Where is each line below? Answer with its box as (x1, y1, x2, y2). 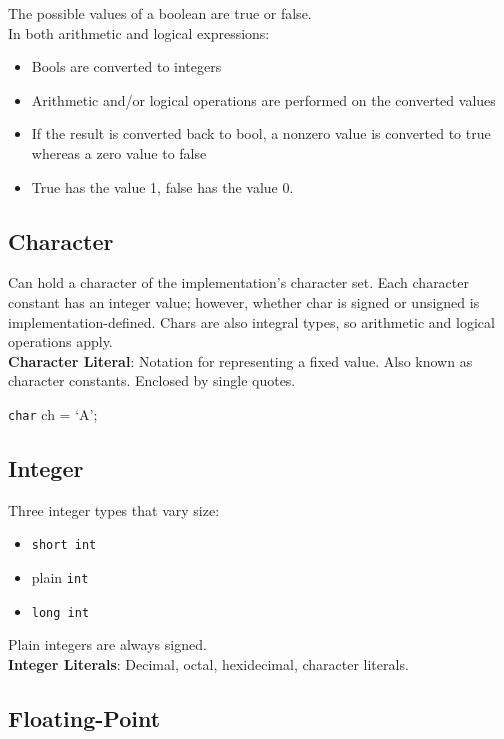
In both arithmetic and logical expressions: (8, 22, 270, 43)
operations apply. (8, 331, 113, 352)
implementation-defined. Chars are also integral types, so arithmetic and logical (8, 311, 495, 332)
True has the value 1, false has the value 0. (31, 176, 294, 197)
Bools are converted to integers (31, 56, 222, 77)
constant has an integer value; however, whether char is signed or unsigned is (8, 291, 480, 312)
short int (31, 538, 97, 553)
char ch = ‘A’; (8, 403, 98, 424)
